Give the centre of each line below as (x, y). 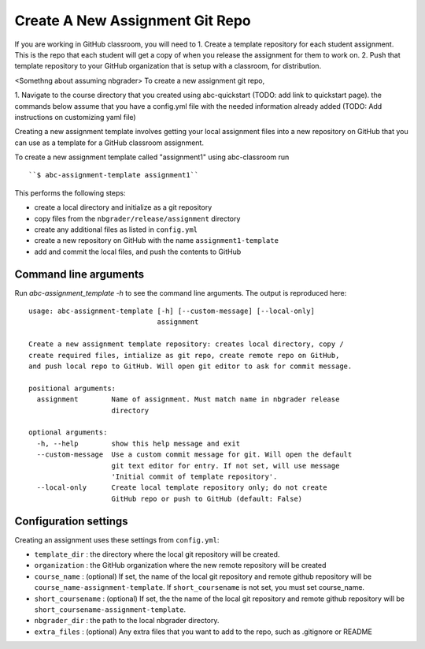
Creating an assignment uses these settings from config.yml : (117, 539)
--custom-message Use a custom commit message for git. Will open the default (194, 455)
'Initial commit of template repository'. (194, 476)
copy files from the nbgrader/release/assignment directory (137, 218)
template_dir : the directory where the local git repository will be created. (157, 554)
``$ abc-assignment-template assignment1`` (114, 175)
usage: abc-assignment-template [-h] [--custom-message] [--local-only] (172, 311)
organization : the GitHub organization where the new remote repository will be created (180, 565)
